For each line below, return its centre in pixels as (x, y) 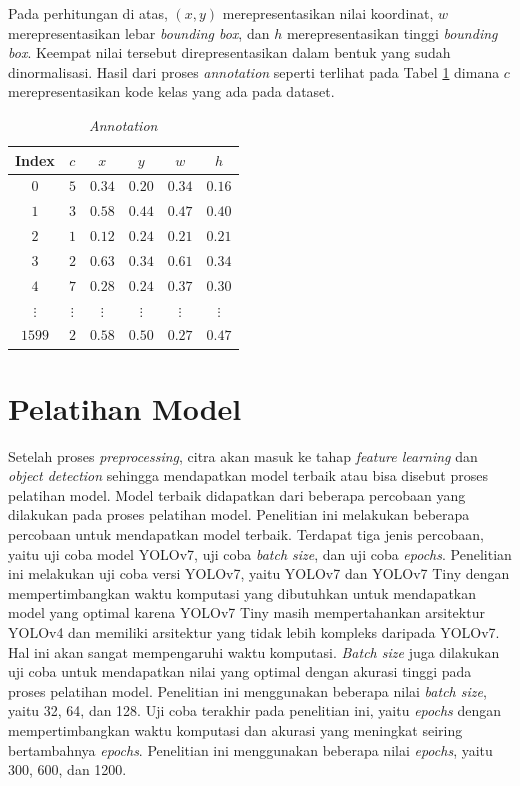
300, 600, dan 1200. (67, 769)
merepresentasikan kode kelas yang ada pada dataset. (171, 91)
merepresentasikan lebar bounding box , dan (139, 32)
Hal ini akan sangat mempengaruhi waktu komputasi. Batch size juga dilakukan (254, 651)
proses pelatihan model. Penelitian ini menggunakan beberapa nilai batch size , (247, 690)
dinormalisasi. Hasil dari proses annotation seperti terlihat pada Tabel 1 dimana (254, 71)
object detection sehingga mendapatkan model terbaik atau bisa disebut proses (248, 475)
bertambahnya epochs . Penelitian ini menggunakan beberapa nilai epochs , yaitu (250, 749)
